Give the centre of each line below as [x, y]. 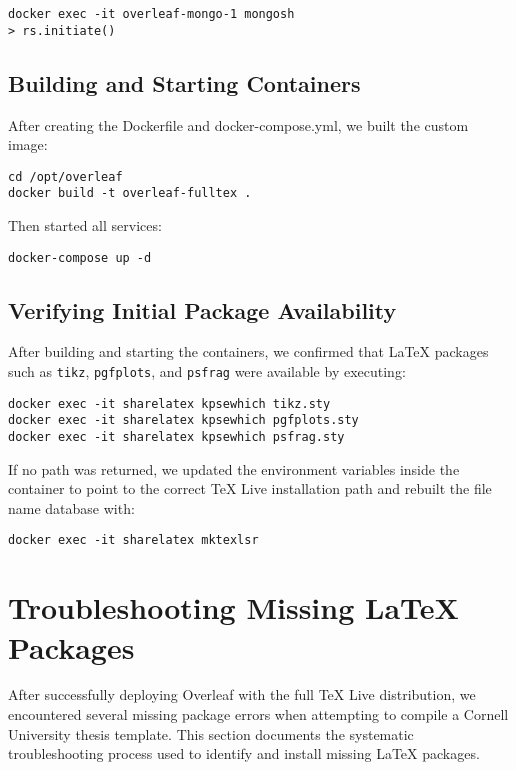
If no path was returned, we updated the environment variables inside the [234, 468]
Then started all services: [85, 225]
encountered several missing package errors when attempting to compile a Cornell [258, 714]
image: [28, 144]
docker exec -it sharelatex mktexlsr [133, 540]
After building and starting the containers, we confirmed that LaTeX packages [248, 351]
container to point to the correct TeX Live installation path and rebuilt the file [250, 488]
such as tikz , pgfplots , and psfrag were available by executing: [207, 371]
